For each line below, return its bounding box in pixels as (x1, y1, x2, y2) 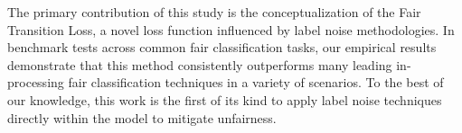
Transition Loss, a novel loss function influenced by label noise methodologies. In (7, 20, 455, 39)
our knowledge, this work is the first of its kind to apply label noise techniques (7, 90, 442, 109)
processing (7, 73, 64, 92)
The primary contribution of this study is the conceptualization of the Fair (7, 3, 421, 21)
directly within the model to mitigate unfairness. (7, 108, 277, 127)
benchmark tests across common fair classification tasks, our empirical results (7, 38, 437, 57)
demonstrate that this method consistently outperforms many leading (7, 55, 392, 74)
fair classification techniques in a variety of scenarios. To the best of (68, 73, 444, 92)
